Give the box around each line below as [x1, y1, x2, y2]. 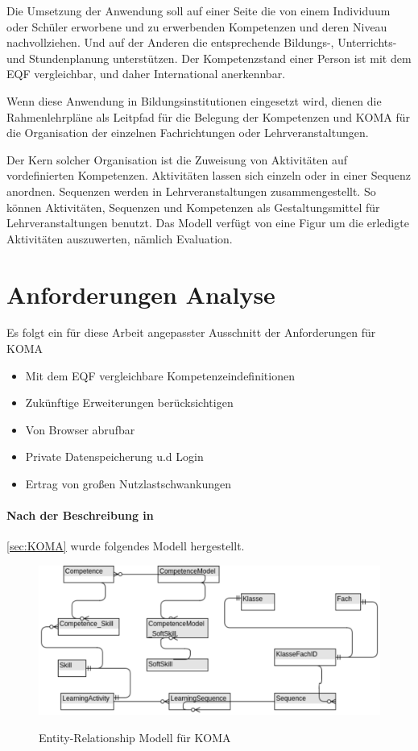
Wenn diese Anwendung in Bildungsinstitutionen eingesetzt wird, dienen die [6, 92, 382, 109]
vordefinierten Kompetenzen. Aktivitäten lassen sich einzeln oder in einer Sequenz [6, 167, 412, 184]
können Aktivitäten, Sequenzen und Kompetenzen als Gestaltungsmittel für [6, 198, 380, 215]
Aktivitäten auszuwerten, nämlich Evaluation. [6, 230, 233, 247]
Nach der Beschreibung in [6, 507, 154, 524]
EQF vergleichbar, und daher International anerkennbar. [6, 65, 286, 82]
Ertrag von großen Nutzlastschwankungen [25, 475, 232, 492]
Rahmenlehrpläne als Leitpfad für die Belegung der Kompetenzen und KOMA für [6, 108, 410, 125]
